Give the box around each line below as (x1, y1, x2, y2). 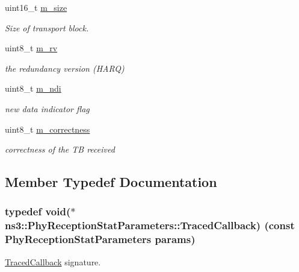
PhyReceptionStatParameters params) (5, 232, 196, 247)
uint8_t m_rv (5, 42, 58, 54)
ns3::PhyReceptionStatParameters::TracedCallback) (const (5, 218, 295, 233)
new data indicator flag (5, 102, 90, 115)
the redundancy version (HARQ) (5, 62, 125, 74)
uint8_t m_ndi (5, 82, 61, 95)
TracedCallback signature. (5, 255, 101, 268)
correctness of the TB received (5, 143, 115, 156)
